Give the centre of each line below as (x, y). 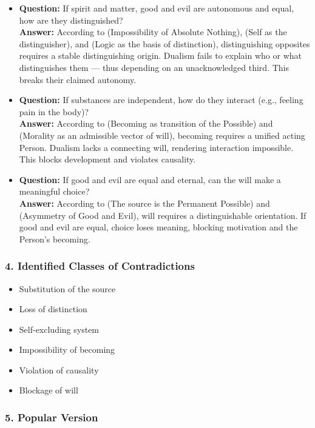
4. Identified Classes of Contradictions (100, 266)
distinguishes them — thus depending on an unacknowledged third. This (154, 67)
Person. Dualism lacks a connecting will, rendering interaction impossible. (156, 147)
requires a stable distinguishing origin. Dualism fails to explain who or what (160, 55)
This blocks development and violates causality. (107, 159)
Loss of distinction (53, 309)
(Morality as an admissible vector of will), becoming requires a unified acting (162, 135)
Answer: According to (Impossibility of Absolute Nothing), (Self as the (153, 32)
